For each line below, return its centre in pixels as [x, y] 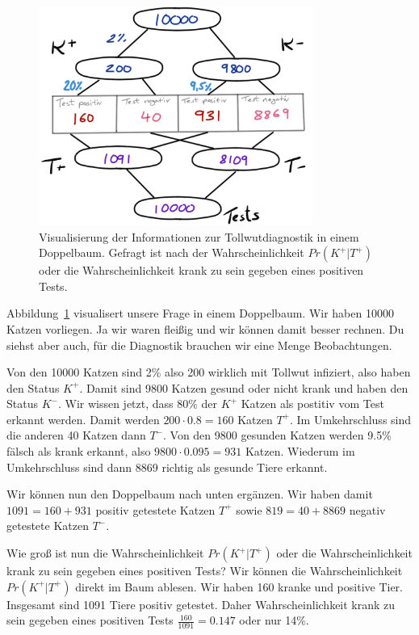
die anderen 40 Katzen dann [76, 435]
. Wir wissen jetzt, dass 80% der [138, 404]
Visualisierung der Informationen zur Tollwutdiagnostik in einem [199, 236]
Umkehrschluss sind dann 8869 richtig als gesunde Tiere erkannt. [167, 467]
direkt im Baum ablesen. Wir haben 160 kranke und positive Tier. [239, 586]
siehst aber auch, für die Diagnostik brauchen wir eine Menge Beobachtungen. [199, 345]
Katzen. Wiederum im [300, 451]
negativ [367, 509]
